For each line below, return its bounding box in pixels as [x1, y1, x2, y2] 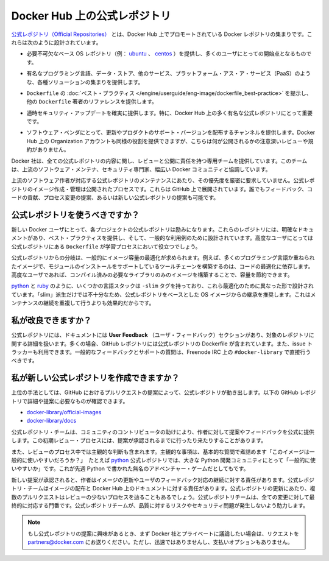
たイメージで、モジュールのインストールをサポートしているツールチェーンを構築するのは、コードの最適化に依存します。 [11, 263, 314, 270]
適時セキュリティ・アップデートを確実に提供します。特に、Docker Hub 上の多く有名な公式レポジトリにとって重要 [26, 109, 313, 116]
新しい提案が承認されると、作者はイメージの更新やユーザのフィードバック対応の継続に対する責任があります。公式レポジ [11, 476, 315, 484]
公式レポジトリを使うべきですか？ [11, 210, 140, 220]
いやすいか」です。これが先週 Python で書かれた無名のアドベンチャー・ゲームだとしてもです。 [11, 465, 249, 472]
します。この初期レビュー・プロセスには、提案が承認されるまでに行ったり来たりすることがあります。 [11, 437, 267, 444]
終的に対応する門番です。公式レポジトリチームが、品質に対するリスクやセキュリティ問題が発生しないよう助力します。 [11, 501, 309, 509]
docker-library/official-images [26, 408, 102, 415]
